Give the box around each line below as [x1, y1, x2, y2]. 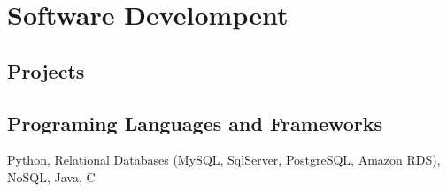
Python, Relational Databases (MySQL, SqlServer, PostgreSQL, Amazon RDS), [7, 150, 441, 169]
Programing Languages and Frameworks [7, 109, 383, 136]
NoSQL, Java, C [7, 167, 96, 186]
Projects [7, 57, 85, 84]
